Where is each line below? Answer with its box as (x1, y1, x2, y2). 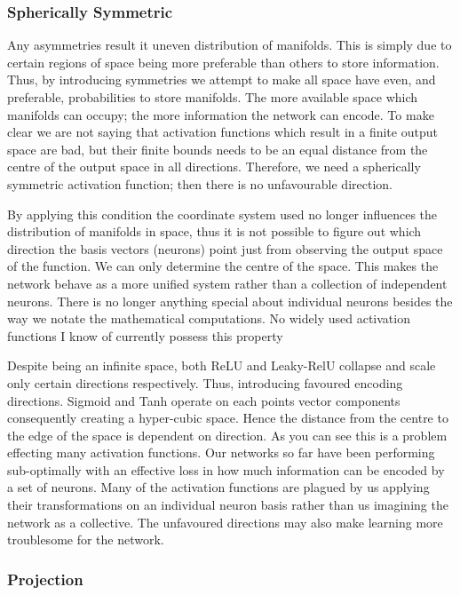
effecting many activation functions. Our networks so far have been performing (7, 443, 435, 462)
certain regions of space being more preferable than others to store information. (7, 52, 440, 71)
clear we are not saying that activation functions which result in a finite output (7, 123, 438, 141)
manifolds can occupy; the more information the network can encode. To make (7, 105, 434, 123)
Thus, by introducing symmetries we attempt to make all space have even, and (7, 70, 436, 89)
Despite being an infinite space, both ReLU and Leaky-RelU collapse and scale (7, 356, 436, 375)
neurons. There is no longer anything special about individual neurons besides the (7, 291, 453, 310)
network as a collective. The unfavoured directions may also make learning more (7, 512, 443, 531)
